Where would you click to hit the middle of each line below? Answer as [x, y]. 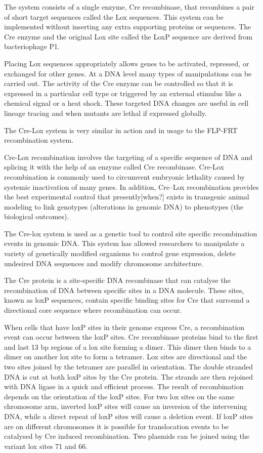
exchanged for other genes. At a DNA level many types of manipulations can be [128, 73]
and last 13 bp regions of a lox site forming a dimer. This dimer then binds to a [128, 346]
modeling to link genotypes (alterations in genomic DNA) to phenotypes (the [124, 206]
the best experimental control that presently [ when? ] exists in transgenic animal [127, 197]
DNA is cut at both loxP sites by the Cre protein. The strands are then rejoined [129, 376]
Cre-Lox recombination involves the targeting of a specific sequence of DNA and [128, 157]
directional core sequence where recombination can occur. [93, 310]
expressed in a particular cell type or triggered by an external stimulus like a [123, 93]
